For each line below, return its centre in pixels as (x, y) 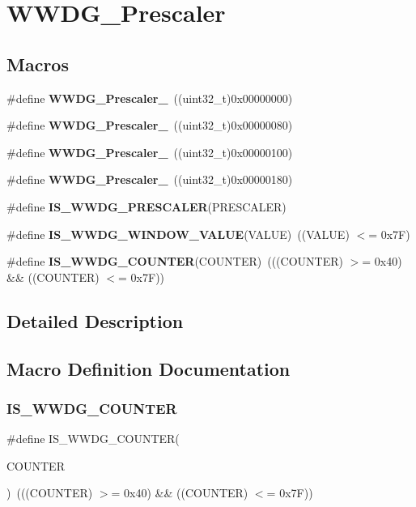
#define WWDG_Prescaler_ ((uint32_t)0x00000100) (150, 152)
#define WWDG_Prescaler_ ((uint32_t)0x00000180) (150, 179)
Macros (38, 64)
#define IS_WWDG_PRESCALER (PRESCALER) (146, 206)
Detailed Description (95, 320)
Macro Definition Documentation (149, 368)
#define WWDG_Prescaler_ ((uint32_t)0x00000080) (150, 125)
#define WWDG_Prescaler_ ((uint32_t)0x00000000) (150, 98)
